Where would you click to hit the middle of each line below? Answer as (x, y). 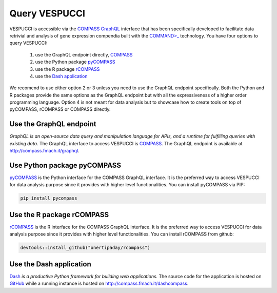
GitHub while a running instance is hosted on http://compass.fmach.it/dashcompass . (99, 284)
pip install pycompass (49, 198)
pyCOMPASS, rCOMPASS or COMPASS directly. (60, 109)
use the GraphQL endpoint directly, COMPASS (84, 54)
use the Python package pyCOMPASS (75, 62)
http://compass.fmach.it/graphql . (44, 151)
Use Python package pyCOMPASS (65, 165)
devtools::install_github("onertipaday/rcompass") (85, 248)
